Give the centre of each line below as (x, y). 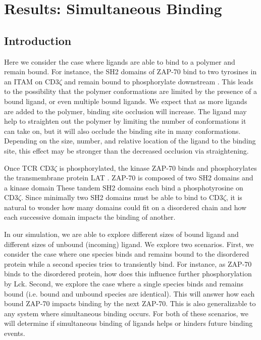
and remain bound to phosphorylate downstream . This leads (159, 81)
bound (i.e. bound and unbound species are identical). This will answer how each (129, 293)
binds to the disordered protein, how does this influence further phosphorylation (128, 274)
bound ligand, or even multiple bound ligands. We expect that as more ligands (126, 101)
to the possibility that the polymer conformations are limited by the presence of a (130, 91)
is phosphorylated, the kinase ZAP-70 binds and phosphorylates (158, 167)
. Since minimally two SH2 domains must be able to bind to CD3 (122, 197)
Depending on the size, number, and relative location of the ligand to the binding (130, 141)
